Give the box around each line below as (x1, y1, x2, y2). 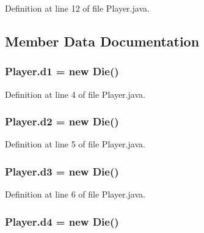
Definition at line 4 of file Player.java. (5, 87, 145, 100)
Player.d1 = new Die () (5, 64, 119, 79)
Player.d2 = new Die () (5, 114, 119, 129)
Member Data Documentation (5, 31, 200, 50)
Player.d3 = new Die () (5, 163, 119, 179)
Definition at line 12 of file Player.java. (5, 2, 150, 14)
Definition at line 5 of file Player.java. (5, 138, 145, 150)
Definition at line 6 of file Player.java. (5, 188, 145, 201)
